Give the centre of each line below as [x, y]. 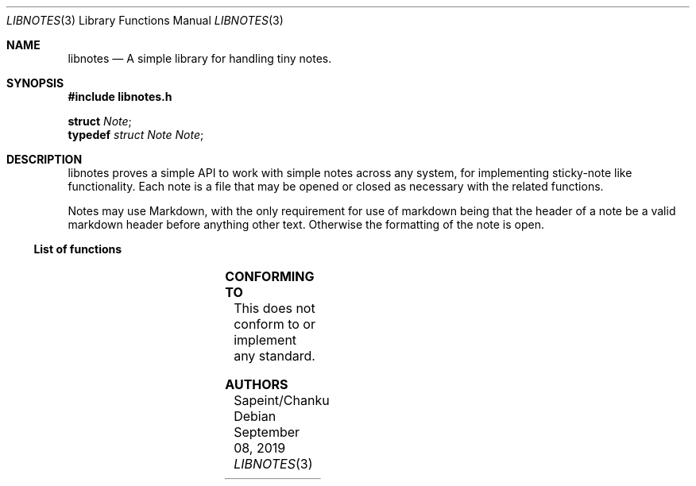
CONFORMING [270, 276]
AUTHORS [257, 384]
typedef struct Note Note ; [136, 135]
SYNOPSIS [35, 83]
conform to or [275, 324]
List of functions [78, 249]
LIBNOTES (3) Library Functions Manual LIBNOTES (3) [145, 20]
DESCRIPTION [44, 159]
